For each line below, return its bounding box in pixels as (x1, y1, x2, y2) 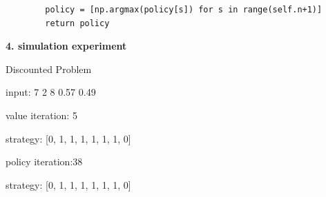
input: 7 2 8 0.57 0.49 (6, 85, 96, 99)
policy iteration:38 (6, 154, 83, 169)
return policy (45, 18, 110, 28)
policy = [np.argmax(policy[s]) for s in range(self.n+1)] (45, 5, 323, 14)
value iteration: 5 (6, 107, 77, 122)
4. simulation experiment (6, 39, 127, 53)
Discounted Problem (6, 61, 92, 76)
